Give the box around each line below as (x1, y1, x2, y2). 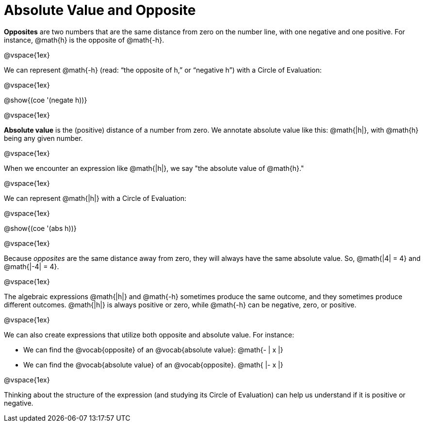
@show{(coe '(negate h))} (4, 95, 87, 104)
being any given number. (4, 134, 83, 142)
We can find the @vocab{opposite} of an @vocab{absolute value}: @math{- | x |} (23, 345, 283, 354)
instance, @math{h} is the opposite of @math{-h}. (4, 35, 164, 44)
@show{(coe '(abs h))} (4, 224, 77, 232)
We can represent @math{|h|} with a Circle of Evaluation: (4, 194, 187, 202)
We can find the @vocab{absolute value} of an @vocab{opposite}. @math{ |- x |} (23, 360, 283, 369)
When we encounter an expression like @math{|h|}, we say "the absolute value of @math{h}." (4, 164, 304, 172)
